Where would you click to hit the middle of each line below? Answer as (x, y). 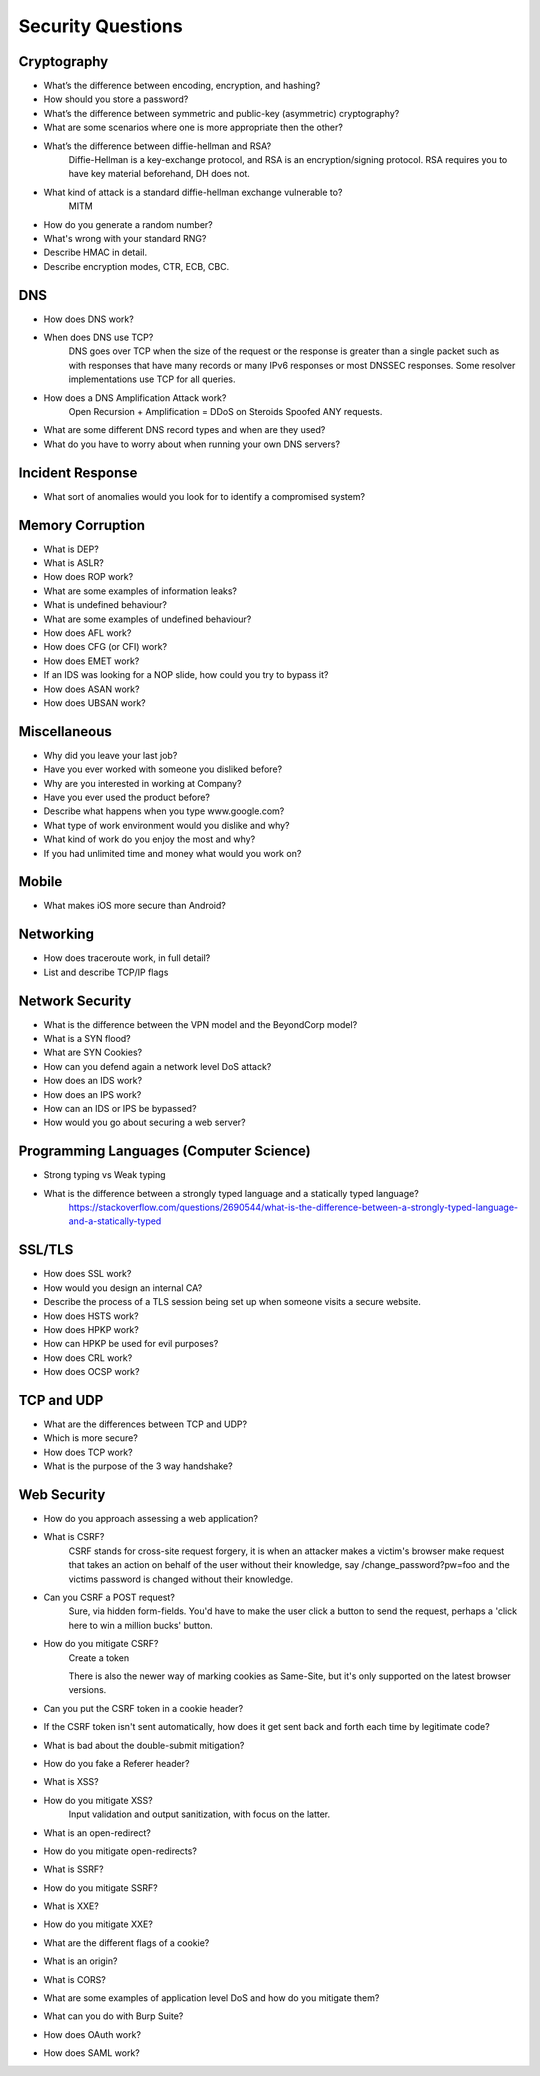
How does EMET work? (91, 661)
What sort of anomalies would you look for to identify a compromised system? (204, 496)
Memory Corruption (81, 525)
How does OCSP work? (91, 1372)
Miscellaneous (65, 731)
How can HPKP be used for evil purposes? (131, 1344)
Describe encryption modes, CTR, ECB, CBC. (136, 266)
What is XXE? (71, 1906)
